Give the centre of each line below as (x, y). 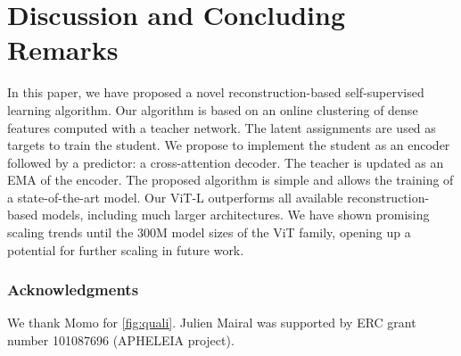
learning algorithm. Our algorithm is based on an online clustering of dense (213, 109)
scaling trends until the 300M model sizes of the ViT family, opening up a (209, 232)
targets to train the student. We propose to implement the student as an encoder (229, 145)
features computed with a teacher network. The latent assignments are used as (222, 127)
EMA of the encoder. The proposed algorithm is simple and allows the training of (230, 180)
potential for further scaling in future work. (126, 249)
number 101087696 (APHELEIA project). (121, 340)
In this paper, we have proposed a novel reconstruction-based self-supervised (216, 92)
